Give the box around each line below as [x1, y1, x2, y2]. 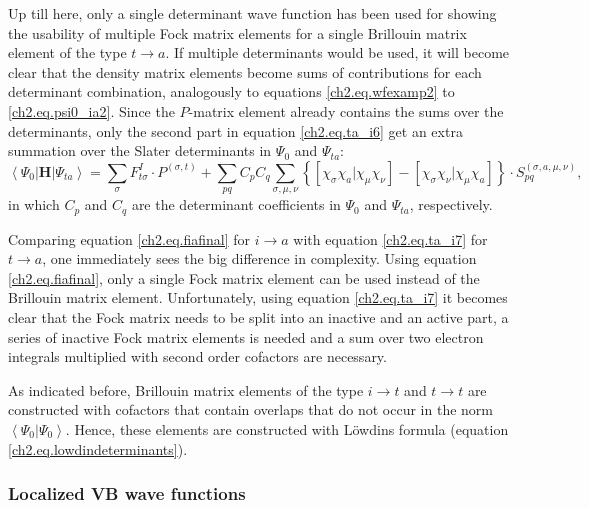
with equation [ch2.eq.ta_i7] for [293, 228, 488, 249]
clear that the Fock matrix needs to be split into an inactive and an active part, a [8, 306, 509, 327]
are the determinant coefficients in [131, 194, 341, 215]
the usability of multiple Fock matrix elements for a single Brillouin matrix [8, 22, 467, 43]
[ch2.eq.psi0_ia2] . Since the [8, 100, 175, 121]
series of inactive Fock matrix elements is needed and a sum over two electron [8, 326, 484, 347]
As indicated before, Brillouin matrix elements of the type [8, 379, 364, 400]
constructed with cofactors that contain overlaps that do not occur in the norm [8, 399, 493, 420]
